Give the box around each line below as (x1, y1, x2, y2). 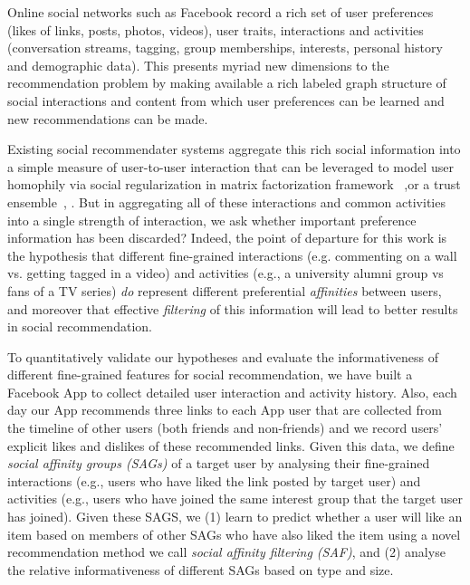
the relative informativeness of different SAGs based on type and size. (7, 560, 394, 579)
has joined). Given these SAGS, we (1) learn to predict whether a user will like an (7, 507, 463, 526)
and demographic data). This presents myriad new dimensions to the (7, 55, 389, 74)
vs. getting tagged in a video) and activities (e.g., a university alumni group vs (7, 264, 444, 283)
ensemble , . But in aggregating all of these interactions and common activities (7, 192, 446, 211)
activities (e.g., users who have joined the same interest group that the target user (7, 489, 464, 508)
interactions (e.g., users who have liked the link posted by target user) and (7, 471, 421, 490)
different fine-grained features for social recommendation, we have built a (7, 365, 413, 384)
